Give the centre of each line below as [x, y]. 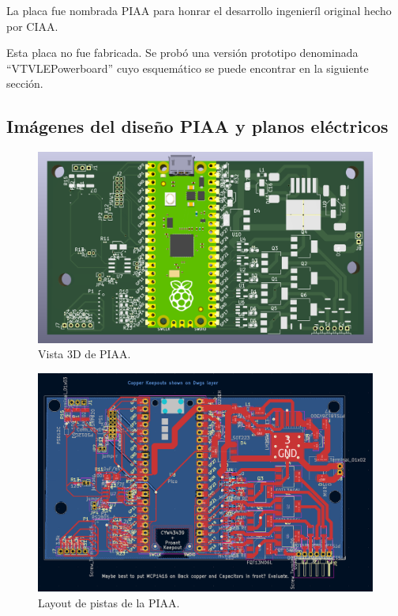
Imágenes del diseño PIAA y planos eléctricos [197, 126]
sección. [25, 83]
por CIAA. [32, 26]
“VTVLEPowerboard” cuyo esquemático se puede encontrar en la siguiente [188, 68]
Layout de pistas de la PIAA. [109, 602]
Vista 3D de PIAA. [84, 354]
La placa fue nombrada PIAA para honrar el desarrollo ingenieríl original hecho [199, 10]
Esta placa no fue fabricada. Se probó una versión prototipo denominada [182, 53]
